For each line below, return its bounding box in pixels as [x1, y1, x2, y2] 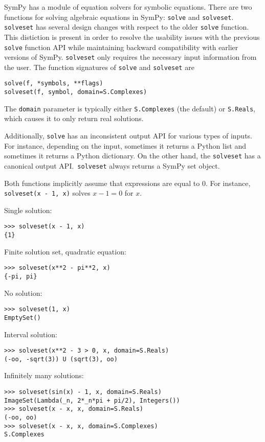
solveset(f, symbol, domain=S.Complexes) [4, 88, 147, 96]
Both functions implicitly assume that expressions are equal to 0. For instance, [4, 177, 251, 188]
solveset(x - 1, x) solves [4, 188, 91, 198]
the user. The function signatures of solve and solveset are [4, 61, 194, 72]
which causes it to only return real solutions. [4, 113, 144, 124]
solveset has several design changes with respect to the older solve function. [4, 21, 249, 32]
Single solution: [4, 204, 52, 215]
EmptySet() [4, 314, 41, 321]
